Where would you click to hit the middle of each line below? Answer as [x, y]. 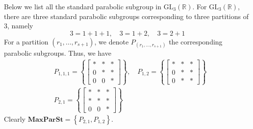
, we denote [112, 41]
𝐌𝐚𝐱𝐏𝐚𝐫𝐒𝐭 [45, 119]
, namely [20, 26]
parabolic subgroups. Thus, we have [58, 53]
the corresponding [196, 41]
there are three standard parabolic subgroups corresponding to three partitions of [126, 16]
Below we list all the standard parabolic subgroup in [83, 6]
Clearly [15, 118]
